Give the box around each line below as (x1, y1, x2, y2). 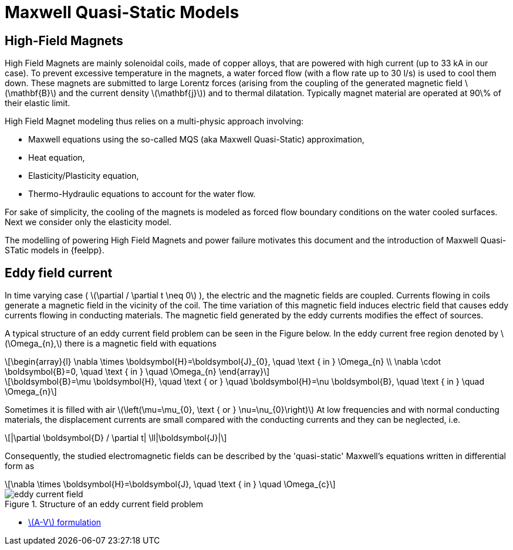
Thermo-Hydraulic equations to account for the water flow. (28, 189, 256, 199)
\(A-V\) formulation (28, 517, 102, 528)
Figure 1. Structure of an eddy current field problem (5, 499, 203, 510)
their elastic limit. (5, 98, 70, 108)
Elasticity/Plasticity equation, (28, 171, 139, 181)
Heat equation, (28, 152, 85, 163)
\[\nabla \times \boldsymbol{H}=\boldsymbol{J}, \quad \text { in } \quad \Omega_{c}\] (5, 479, 336, 490)
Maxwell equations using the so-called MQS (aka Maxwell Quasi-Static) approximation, (28, 134, 365, 145)
